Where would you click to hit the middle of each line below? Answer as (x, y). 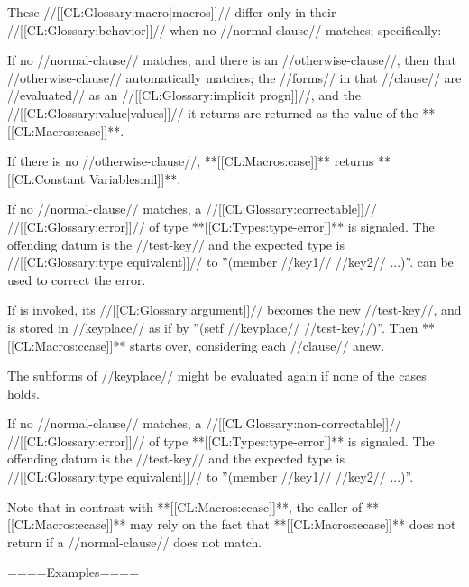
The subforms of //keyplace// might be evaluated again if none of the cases (217, 376)
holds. (23, 393)
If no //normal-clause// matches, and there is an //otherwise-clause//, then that (232, 60)
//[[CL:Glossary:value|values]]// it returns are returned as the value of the (213, 112)
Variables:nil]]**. (135, 178)
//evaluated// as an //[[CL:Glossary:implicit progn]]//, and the (184, 95)
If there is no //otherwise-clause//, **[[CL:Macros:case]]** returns (191, 161)
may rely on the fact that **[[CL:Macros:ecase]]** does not (293, 524)
